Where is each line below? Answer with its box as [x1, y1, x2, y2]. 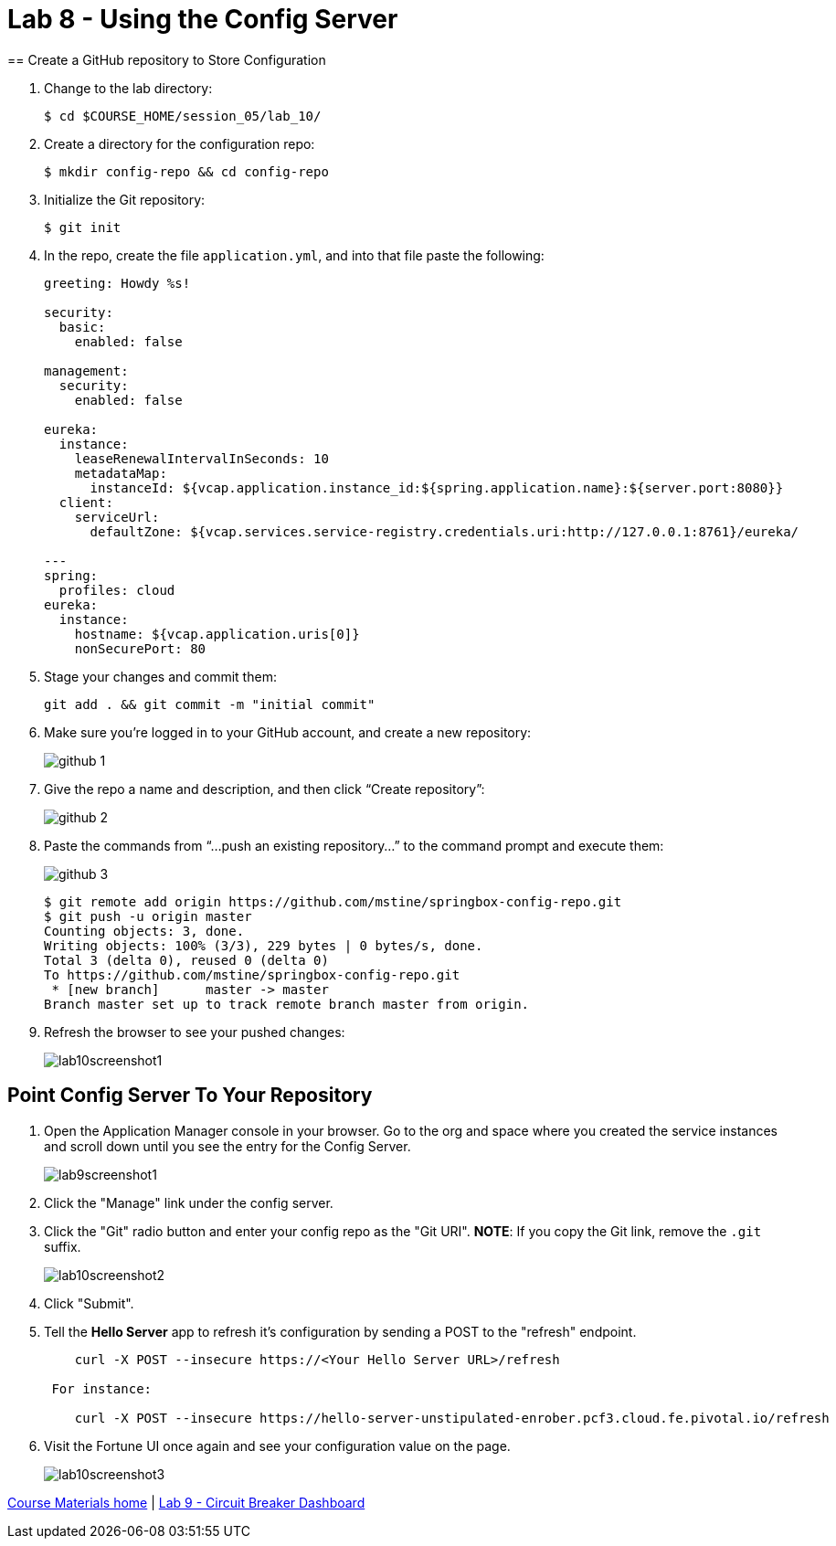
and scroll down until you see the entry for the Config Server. [44, 1138, 411, 1154]
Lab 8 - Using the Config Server [7, 4, 398, 35]
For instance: [51, 1381, 153, 1396]
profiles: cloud [58, 582, 175, 598]
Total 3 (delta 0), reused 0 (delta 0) [44, 952, 329, 968]
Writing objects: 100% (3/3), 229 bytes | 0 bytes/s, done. [44, 937, 483, 953]
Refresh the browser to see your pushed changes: [44, 1023, 345, 1040]
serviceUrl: [74, 509, 160, 524]
